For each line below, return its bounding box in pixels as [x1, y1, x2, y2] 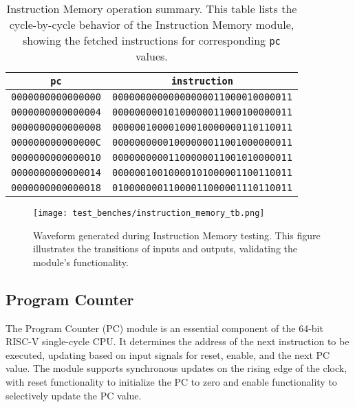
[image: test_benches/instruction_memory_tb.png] [33, 208, 265, 218]
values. [136, 48, 168, 64]
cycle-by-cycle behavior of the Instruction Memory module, [9, 16, 294, 32]
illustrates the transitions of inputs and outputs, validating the [33, 241, 298, 256]
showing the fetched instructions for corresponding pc [23, 32, 281, 48]
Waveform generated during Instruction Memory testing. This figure [33, 228, 321, 242]
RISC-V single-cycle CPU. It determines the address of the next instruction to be [6, 334, 349, 349]
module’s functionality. [33, 254, 129, 269]
